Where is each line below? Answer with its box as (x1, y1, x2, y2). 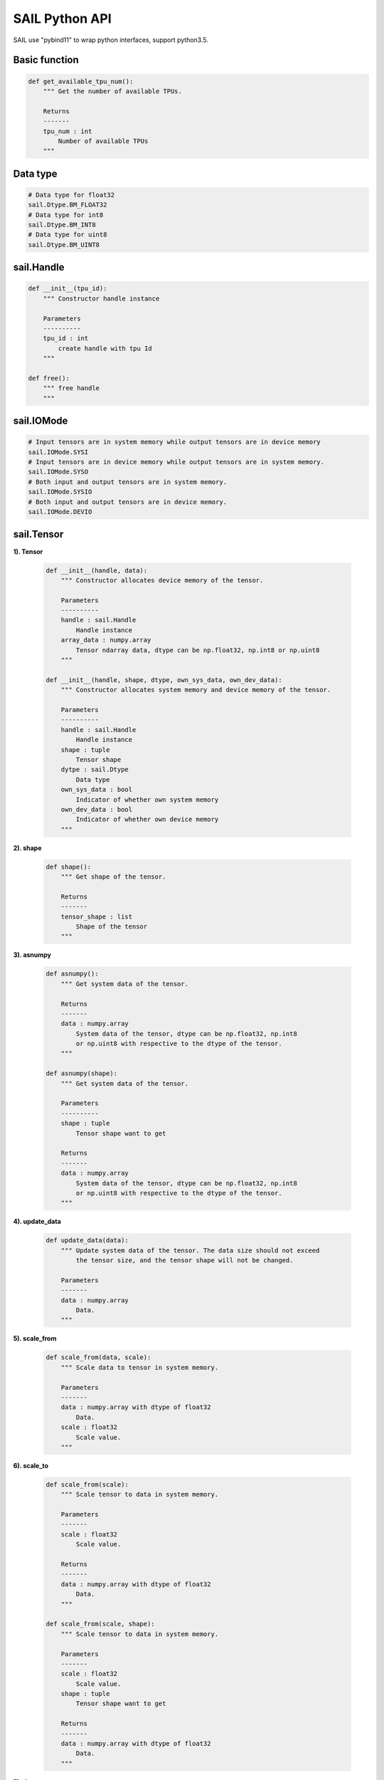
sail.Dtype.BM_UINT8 (28, 241, 100, 248)
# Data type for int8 (28, 211, 104, 219)
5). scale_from (13, 1334, 57, 1343)
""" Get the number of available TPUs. (43, 87, 183, 95)
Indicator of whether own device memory (75, 815, 219, 824)
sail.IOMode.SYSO (28, 468, 89, 476)
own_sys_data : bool (60, 785, 133, 794)
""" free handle (43, 384, 100, 392)
